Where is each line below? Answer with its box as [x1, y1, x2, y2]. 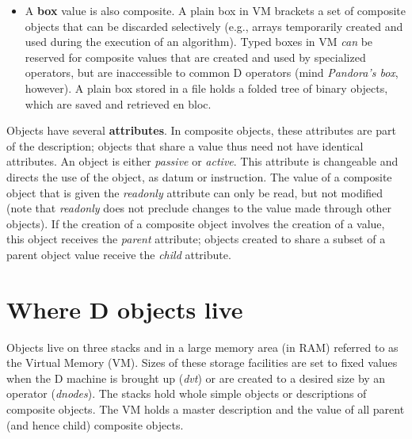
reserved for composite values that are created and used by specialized [25, 48, 366, 65]
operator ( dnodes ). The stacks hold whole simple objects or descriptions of [6, 385, 367, 402]
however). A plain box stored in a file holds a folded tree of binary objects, [25, 79, 388, 96]
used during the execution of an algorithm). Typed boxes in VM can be [25, 33, 373, 50]
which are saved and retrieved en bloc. [25, 95, 212, 112]
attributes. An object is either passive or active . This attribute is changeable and [6, 153, 399, 170]
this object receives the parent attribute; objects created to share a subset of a [6, 231, 386, 247]
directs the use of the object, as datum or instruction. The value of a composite [6, 168, 392, 185]
